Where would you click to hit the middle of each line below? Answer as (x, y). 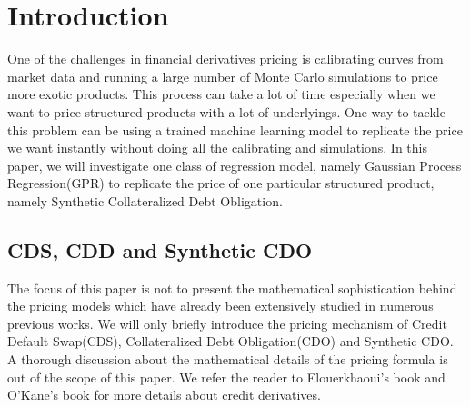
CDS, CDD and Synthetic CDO (160, 249)
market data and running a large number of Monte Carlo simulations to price (223, 76)
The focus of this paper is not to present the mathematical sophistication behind (232, 288)
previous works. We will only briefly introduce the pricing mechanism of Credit (227, 323)
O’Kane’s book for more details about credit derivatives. (164, 395)
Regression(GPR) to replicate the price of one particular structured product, (221, 183)
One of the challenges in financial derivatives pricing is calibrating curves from (225, 59)
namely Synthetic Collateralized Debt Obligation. (145, 200)
